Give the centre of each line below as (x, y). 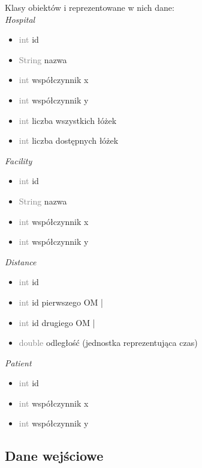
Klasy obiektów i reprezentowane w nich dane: (90, 7)
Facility (19, 160)
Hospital (20, 19)
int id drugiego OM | (57, 322)
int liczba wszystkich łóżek (68, 120)
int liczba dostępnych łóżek (69, 140)
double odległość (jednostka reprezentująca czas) (108, 343)
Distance (21, 261)
